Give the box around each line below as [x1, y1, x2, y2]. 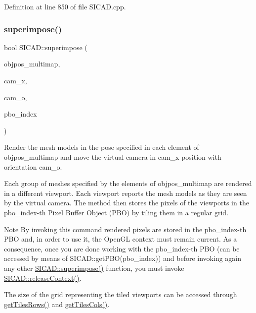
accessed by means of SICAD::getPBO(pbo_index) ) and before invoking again [4, 253, 242, 263]
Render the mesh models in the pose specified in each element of [4, 142, 199, 152]
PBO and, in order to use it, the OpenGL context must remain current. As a [4, 234, 237, 244]
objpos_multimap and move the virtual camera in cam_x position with [4, 151, 221, 162]
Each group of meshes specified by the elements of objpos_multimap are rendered [4, 178, 252, 188]
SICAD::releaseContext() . [4, 272, 82, 283]
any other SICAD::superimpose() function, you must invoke [4, 262, 184, 273]
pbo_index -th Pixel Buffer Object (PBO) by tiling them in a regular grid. [4, 207, 229, 217]
